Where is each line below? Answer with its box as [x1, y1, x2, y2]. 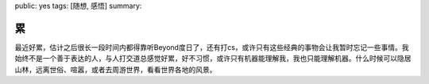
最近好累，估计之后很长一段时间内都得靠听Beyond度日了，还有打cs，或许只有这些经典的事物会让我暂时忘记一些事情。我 [14, 42, 409, 52]
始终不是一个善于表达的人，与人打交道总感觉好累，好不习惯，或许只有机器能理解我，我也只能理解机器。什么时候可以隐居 [14, 54, 412, 63]
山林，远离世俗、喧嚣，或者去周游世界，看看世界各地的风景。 [14, 64, 217, 74]
